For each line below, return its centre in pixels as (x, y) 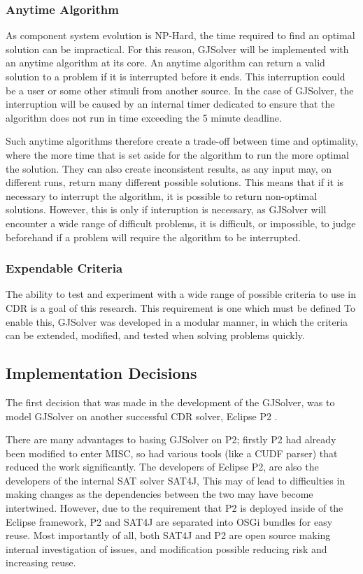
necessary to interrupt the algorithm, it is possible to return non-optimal (162, 195)
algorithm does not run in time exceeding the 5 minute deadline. (144, 117)
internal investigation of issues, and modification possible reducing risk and (166, 548)
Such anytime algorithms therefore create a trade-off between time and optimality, (182, 141)
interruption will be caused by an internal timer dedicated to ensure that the (170, 104)
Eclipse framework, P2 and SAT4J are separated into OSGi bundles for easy (169, 521)
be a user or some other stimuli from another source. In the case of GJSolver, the (180, 90)
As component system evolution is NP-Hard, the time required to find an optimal (180, 35)
